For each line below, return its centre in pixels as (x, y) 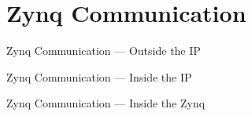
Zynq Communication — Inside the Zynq (106, 103)
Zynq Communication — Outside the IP (104, 51)
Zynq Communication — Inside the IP (99, 76)
